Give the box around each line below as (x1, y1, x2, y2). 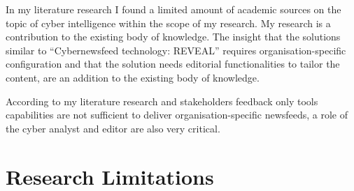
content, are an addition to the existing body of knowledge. (6, 70, 260, 84)
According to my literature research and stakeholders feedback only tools (6, 93, 318, 108)
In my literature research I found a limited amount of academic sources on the (6, 2, 341, 16)
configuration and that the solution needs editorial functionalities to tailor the (6, 56, 340, 71)
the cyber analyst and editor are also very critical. (6, 121, 220, 135)
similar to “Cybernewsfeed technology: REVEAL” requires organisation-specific (6, 43, 346, 57)
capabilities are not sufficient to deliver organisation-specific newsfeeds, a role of (6, 107, 348, 122)
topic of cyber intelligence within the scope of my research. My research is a (6, 15, 331, 30)
